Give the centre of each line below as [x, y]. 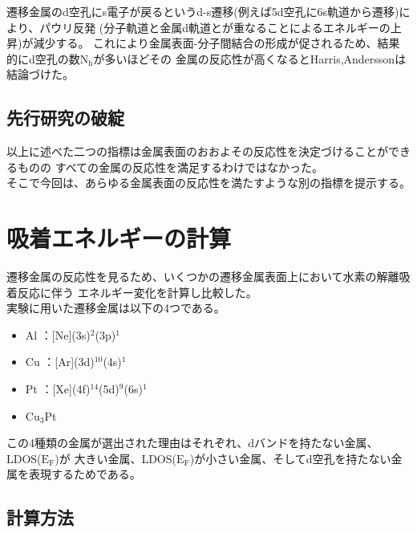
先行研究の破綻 [65, 118]
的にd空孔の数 [43, 58]
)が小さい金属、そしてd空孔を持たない [290, 458]
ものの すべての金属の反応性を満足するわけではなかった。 [170, 167]
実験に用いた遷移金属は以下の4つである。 [116, 308]
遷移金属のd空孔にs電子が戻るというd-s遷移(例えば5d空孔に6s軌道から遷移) [203, 11]
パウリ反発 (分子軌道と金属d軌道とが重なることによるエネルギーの [215, 27]
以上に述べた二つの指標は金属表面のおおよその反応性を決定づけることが [197, 151]
